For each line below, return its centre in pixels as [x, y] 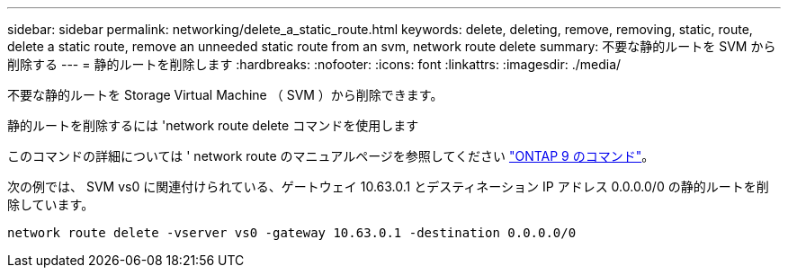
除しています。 [51, 204]
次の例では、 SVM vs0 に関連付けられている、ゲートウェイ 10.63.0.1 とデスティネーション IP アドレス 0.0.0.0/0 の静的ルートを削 [388, 186]
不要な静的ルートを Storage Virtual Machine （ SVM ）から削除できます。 [225, 95]
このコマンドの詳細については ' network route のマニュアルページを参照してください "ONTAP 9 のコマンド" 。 [331, 156]
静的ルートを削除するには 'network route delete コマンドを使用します [213, 125]
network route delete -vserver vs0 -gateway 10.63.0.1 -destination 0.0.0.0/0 [292, 233]
